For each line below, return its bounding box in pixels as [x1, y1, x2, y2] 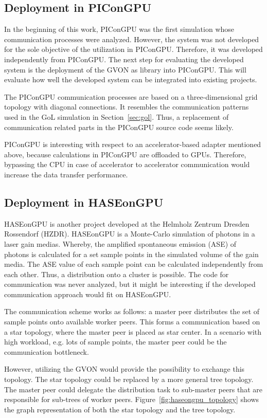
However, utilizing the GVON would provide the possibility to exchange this [4, 364, 245, 374]
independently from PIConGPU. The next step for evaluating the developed [4, 53, 244, 64]
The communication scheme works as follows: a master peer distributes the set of [4, 306, 260, 317]
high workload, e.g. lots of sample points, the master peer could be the [4, 336, 227, 347]
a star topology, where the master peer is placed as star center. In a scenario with [4, 326, 262, 337]
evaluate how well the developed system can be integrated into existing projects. [4, 74, 257, 85]
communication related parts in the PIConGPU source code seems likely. [4, 121, 234, 132]
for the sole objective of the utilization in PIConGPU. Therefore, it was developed [4, 44, 263, 54]
